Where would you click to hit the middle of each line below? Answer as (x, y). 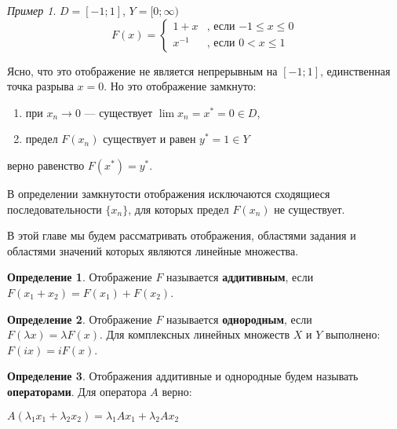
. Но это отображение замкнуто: (180, 86)
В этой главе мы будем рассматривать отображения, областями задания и (182, 235)
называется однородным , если (239, 319)
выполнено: (353, 334)
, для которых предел (178, 209)
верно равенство (46, 165)
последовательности (55, 209)
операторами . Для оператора (77, 391)
